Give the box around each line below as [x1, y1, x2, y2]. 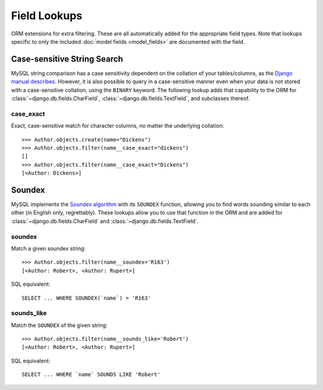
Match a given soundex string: [11, 244, 86, 252]
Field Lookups [11, 9, 83, 22]
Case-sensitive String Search [11, 54, 123, 64]
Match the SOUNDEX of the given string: [11, 321, 108, 329]
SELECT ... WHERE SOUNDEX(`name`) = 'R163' [22, 294, 151, 301]
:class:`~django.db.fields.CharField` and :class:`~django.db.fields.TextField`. [11, 217, 199, 225]
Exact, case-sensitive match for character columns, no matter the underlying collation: [11, 122, 224, 129]
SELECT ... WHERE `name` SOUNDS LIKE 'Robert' [22, 371, 161, 378]
